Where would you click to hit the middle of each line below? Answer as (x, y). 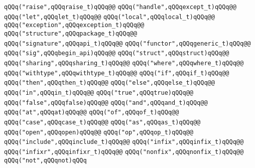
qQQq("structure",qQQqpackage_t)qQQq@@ (71, 33)
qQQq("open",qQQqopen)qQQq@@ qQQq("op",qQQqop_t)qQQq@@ (99, 132)
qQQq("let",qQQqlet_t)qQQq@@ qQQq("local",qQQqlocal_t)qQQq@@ (109, 17)
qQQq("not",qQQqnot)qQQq (45, 160)
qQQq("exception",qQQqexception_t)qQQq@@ (74, 25)
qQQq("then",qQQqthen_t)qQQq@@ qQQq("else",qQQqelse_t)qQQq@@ (109, 83)
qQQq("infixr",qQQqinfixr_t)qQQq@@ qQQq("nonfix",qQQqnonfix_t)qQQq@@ (124, 152)
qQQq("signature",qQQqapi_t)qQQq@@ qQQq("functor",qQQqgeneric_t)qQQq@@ (127, 43)
